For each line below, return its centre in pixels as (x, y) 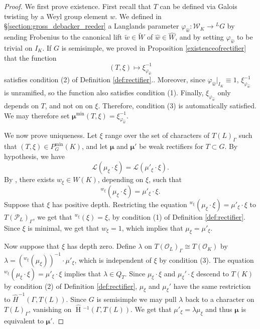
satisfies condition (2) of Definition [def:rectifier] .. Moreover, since (105, 79)
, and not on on (69, 105)
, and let (95, 146)
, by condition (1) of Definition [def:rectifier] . (177, 216)
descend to (213, 273)
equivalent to (24, 320)
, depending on (120, 179)
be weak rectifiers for (171, 146)
